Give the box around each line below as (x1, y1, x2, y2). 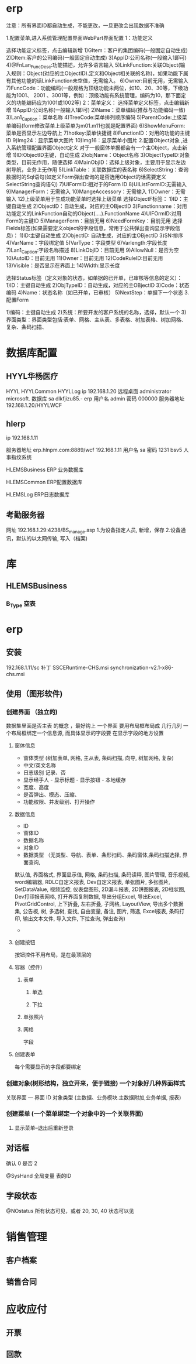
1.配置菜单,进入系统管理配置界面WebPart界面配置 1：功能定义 (6, 34, 153, 41)
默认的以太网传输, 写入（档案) (16, 534, 88, 542)
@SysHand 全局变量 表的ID (6, 1172, 72, 1179)
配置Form (6, 296, 29, 303)
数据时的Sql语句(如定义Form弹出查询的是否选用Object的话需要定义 (6, 173, 167, 180)
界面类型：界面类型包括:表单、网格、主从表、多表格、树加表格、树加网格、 (6, 316, 187, 323)
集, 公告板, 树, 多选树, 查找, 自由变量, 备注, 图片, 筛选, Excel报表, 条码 (14, 908, 180, 915)
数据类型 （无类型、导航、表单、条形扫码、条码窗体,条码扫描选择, (23, 851, 181, 859)
